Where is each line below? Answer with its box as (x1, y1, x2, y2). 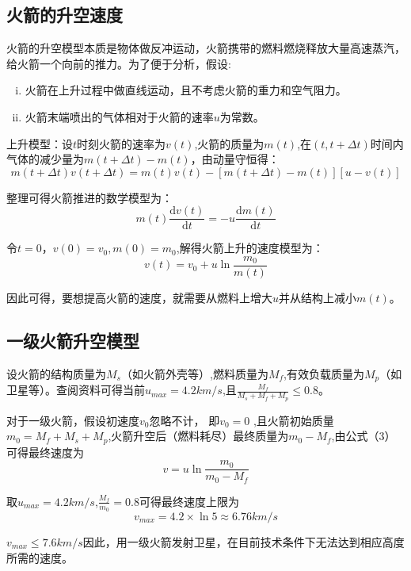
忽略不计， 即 (149, 412, 220, 428)
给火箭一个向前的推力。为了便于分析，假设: (6, 55, 231, 71)
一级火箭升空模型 (6, 328, 139, 353)
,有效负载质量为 (284, 365, 364, 381)
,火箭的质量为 (194, 135, 264, 151)
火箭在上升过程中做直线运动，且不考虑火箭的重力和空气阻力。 (25, 82, 347, 98)
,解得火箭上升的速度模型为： (176, 240, 324, 256)
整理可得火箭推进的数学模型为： (6, 189, 173, 205)
